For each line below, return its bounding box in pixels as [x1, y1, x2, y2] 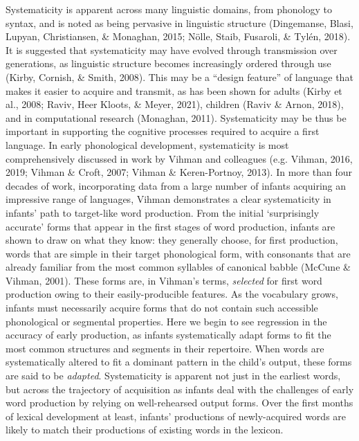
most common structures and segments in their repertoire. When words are [6, 341, 324, 355]
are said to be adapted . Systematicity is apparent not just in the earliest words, [6, 368, 341, 383]
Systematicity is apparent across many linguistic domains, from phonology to [6, 2, 332, 16]
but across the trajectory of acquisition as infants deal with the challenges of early [6, 381, 354, 396]
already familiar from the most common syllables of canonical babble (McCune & [6, 260, 351, 274]
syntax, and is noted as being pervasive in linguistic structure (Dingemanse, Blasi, [6, 15, 353, 30]
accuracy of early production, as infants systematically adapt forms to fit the [6, 327, 331, 342]
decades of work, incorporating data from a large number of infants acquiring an [6, 178, 347, 192]
